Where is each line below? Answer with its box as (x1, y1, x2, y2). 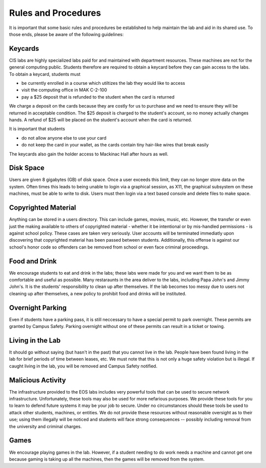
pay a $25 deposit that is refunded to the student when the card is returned (21, 94, 175, 100)
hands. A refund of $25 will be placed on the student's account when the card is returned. (9, 116, 192, 123)
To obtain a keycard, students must (9, 71, 81, 77)
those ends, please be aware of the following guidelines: (9, 31, 124, 37)
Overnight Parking (9, 303, 67, 312)
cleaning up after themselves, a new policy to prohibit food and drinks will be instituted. (9, 290, 187, 296)
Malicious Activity (9, 376, 66, 384)
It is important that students (9, 126, 65, 132)
